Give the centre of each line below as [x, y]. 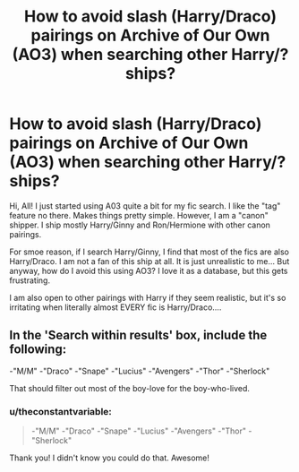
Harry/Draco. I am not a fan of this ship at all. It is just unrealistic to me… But [149, 261]
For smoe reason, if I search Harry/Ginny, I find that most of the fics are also [149, 252]
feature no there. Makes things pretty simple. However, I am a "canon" [139, 215]
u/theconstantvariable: [60, 411]
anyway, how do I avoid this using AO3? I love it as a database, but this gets [149, 270]
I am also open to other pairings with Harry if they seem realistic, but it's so [148, 297]
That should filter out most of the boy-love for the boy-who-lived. [130, 388]
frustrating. [30, 280]
